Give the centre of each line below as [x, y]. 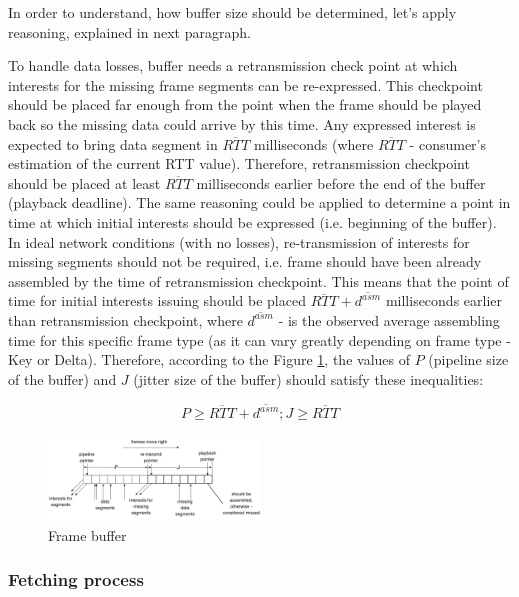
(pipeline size [468, 359]
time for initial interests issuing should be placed [157, 300]
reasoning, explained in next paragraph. [129, 31]
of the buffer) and [62, 378]
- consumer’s [447, 143]
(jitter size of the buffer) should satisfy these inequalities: [308, 378]
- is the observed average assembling [389, 319]
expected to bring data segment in [113, 143]
